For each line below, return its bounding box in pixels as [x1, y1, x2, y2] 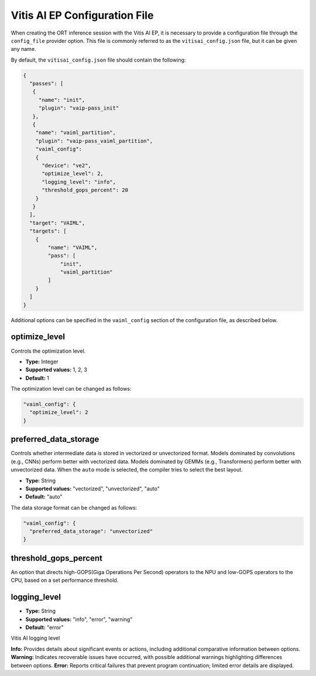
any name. [11, 46, 36, 53]
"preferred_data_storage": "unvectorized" [29, 528, 153, 535]
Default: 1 [25, 374, 50, 381]
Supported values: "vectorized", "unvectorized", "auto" [25, 485, 160, 492]
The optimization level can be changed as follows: [11, 385, 132, 392]
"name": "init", [38, 97, 85, 103]
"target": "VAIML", [29, 220, 85, 226]
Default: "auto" [25, 493, 63, 500]
